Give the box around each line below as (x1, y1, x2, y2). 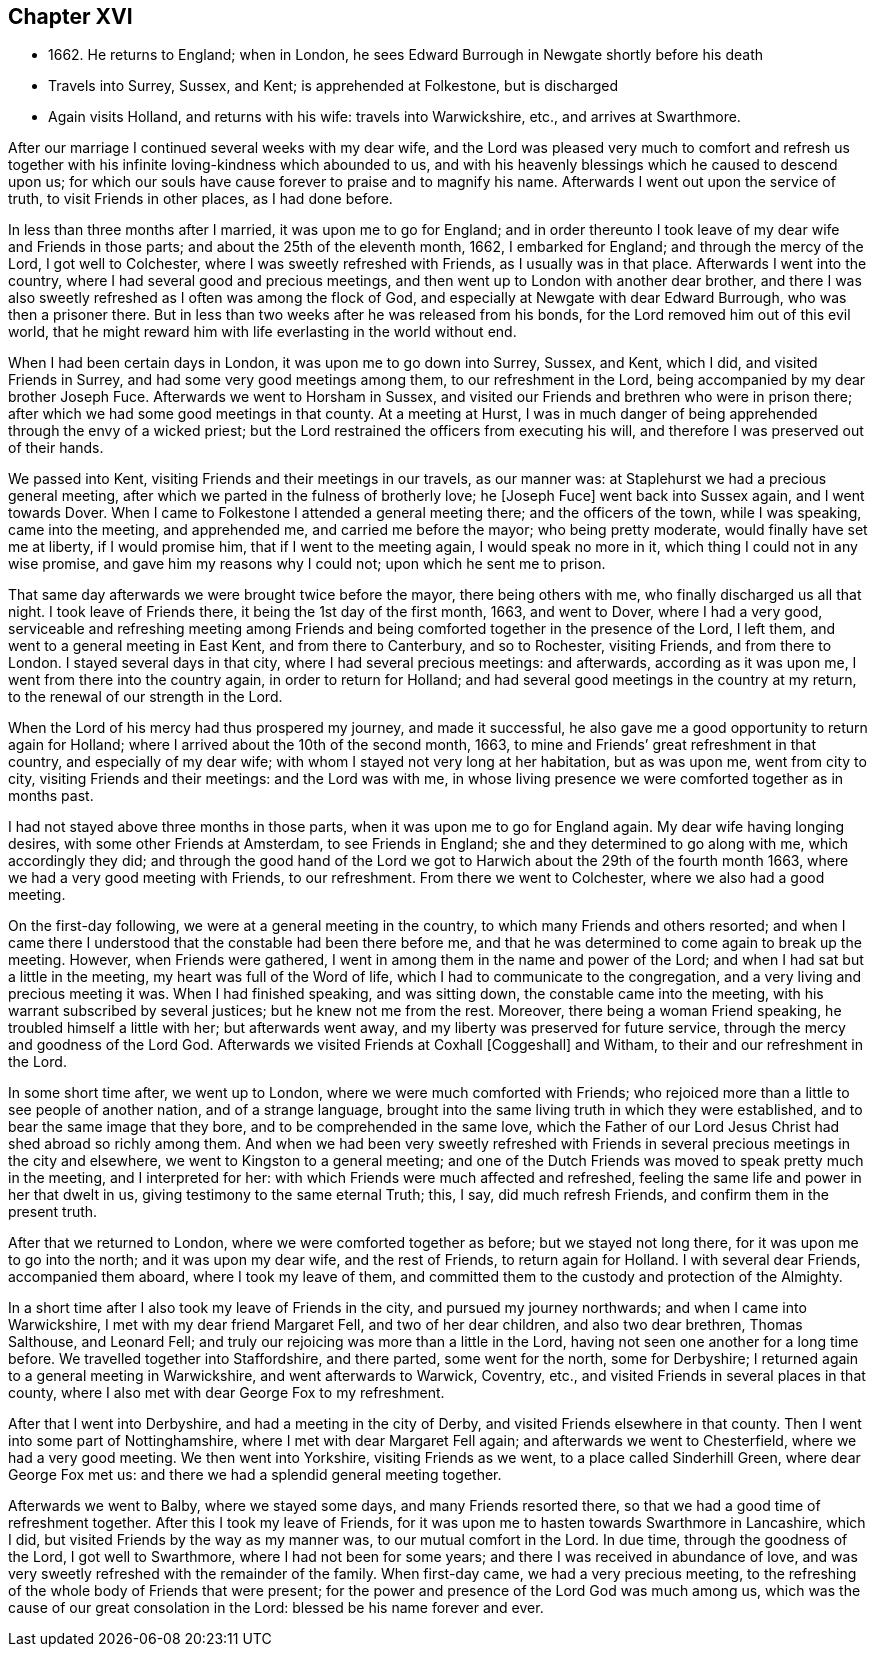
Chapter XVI (8, 4, 133, 29)
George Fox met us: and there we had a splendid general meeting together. (8, 1466, 502, 1484)
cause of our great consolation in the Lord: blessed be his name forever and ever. (8, 1599, 544, 1617)
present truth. (8, 1203, 98, 1221)
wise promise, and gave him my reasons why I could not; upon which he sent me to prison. (8, 555, 606, 573)
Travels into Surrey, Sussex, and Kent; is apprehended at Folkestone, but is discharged (48, 77, 619, 95)
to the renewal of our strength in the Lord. (8, 688, 283, 706)
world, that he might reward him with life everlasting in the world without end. (8, 323, 517, 341)
